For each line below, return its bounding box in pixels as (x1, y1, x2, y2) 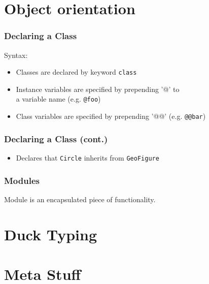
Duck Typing (4, 224, 97, 244)
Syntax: (4, 49, 28, 60)
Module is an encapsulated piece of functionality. (4, 194, 156, 204)
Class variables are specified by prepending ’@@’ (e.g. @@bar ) (16, 111, 206, 121)
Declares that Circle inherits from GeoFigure (16, 152, 159, 163)
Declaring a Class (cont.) (4, 132, 108, 145)
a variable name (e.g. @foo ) (16, 93, 101, 104)
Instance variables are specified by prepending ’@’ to (16, 83, 180, 94)
